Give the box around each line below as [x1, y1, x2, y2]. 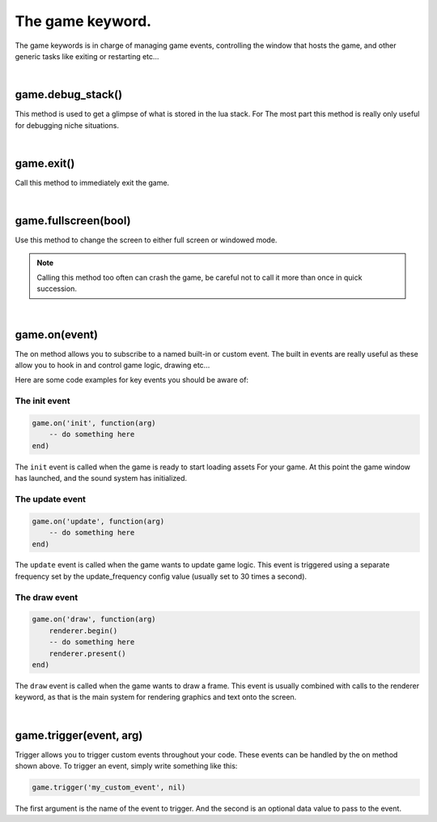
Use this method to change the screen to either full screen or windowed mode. [15, 235, 278, 245]
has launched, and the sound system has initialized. [15, 473, 188, 483]
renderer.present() [49, 649, 127, 658]
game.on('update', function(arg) [32, 516, 165, 526]
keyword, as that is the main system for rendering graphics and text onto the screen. [15, 692, 297, 702]
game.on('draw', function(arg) [32, 614, 157, 624]
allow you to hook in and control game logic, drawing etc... [15, 361, 210, 370]
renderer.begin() [49, 626, 118, 636]
